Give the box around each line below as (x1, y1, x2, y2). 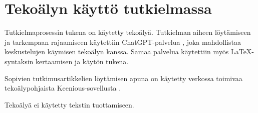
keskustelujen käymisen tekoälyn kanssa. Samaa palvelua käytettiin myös (5, 46, 229, 57)
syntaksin (5, 56, 34, 66)
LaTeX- (230, 46, 254, 57)
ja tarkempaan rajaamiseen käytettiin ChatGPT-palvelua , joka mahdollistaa (5, 36, 241, 47)
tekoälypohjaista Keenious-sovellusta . (5, 83, 121, 93)
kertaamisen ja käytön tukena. (35, 56, 129, 66)
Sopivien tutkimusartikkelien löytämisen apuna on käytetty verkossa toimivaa (5, 73, 242, 83)
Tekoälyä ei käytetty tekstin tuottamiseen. (5, 99, 134, 110)
